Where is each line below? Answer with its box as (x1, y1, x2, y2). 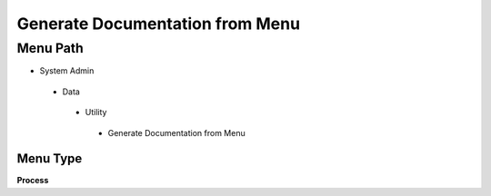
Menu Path (16, 40, 84, 56)
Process (16, 175, 49, 186)
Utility (85, 107, 107, 118)
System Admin (39, 65, 95, 76)
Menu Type (16, 151, 83, 167)
